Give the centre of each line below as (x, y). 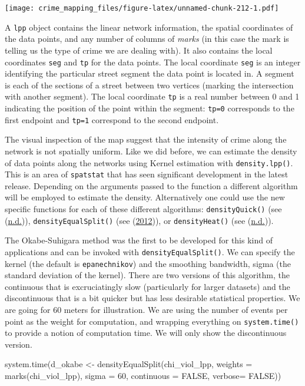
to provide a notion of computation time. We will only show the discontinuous (146, 333)
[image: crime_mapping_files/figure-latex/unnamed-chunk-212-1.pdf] (142, 8)
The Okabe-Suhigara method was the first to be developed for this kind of (139, 240)
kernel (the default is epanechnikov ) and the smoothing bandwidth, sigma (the (148, 263)
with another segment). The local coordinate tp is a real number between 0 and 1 (152, 96)
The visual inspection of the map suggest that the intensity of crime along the (146, 139)
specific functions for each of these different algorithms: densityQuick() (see (143, 209)
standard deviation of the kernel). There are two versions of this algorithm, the (147, 275)
